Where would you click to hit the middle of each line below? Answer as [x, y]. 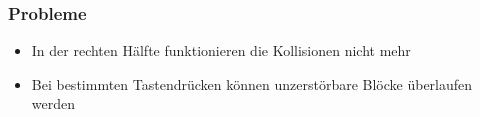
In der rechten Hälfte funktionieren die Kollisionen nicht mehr [221, 50]
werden [53, 103]
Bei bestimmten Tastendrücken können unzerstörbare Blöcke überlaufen [252, 83]
